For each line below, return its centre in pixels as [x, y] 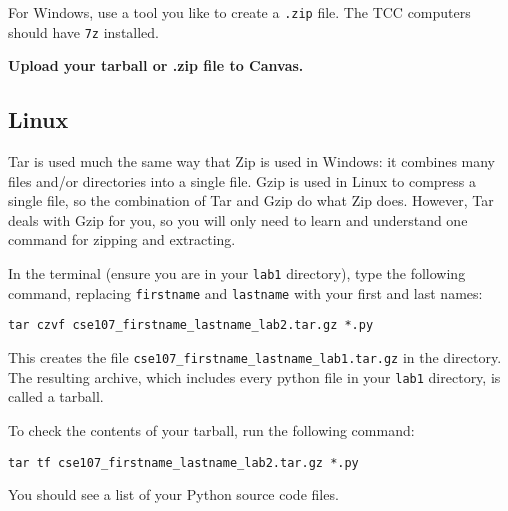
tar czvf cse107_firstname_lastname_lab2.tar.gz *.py [191, 325]
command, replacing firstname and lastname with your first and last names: [245, 292]
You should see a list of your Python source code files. [173, 494]
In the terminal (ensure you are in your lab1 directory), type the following [237, 273]
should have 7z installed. [84, 31]
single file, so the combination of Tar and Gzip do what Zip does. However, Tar [251, 200]
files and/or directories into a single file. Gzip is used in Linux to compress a [242, 180]
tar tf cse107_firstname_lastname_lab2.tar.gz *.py [183, 462]
